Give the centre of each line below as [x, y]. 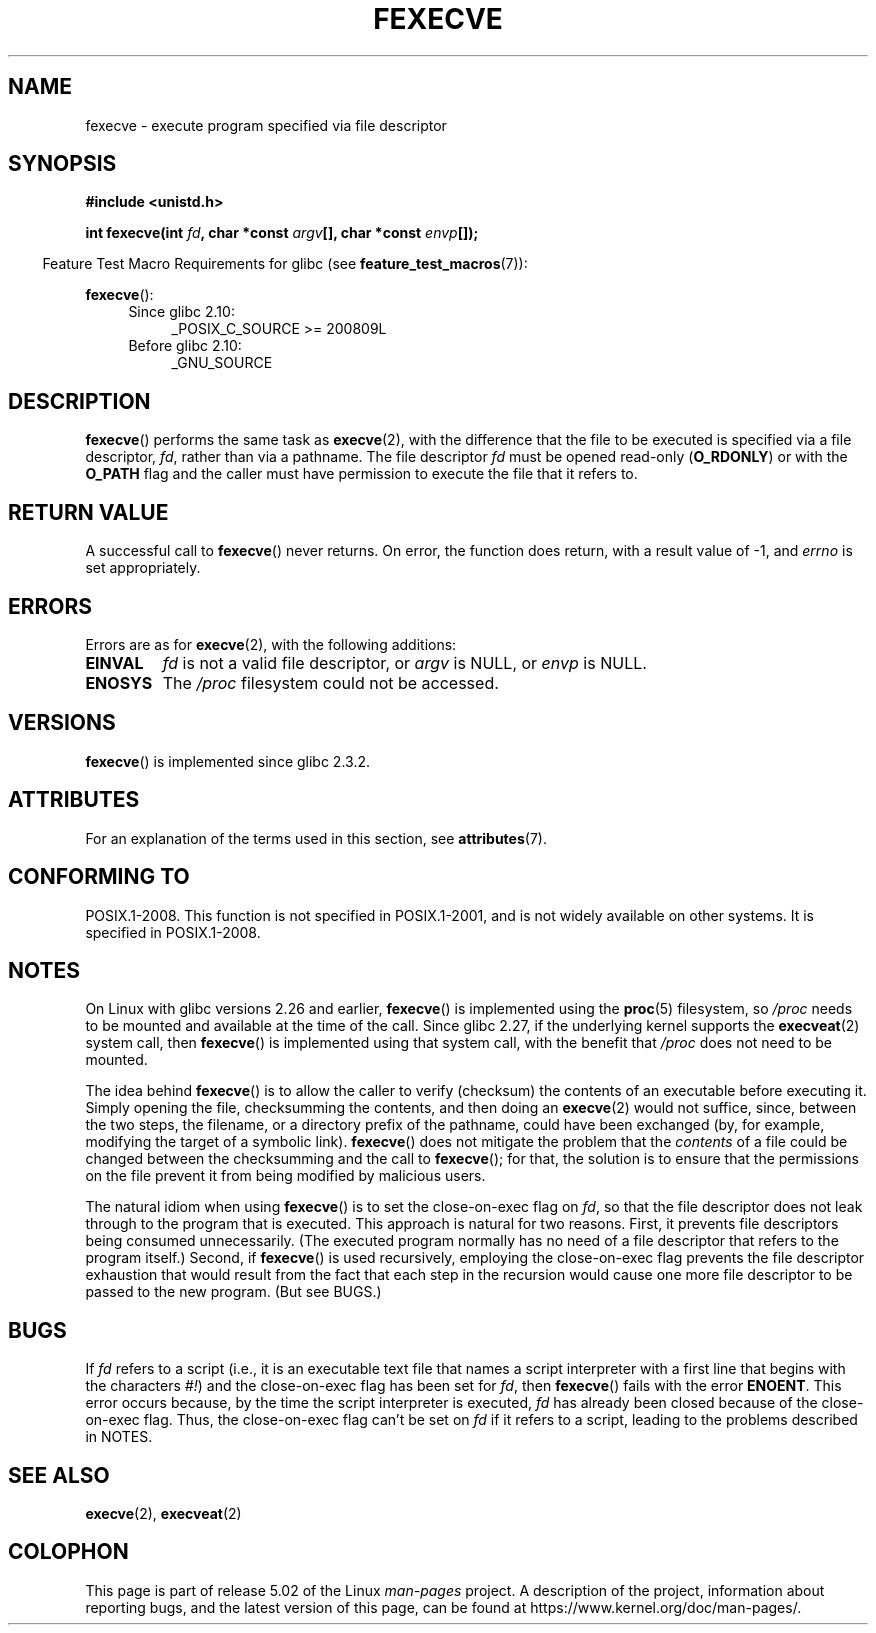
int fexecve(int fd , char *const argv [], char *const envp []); [282, 233]
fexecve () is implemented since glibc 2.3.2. [227, 761]
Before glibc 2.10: [185, 346]
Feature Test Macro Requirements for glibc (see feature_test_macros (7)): [285, 264]
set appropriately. [143, 568]
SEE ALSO [59, 1475]
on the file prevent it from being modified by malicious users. [285, 1176]
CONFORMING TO [99, 877]
